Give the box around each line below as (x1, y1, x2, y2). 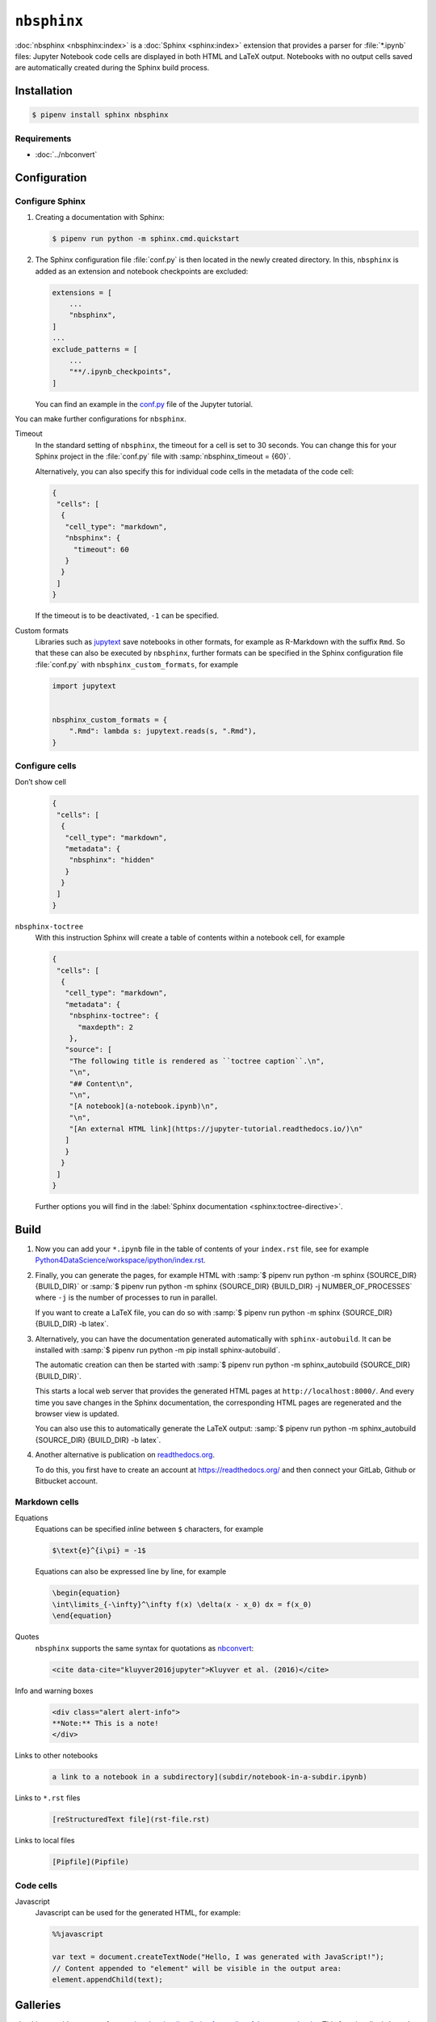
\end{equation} (52, 1611, 112, 1621)
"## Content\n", (69, 1079, 133, 1088)
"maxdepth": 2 (78, 1022, 133, 1031)
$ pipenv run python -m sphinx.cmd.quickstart (52, 235, 240, 243)
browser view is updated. (35, 1408, 119, 1419)
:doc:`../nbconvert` (35, 150, 98, 159)
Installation (15, 84, 73, 98)
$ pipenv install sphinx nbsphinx (31, 110, 169, 120)
